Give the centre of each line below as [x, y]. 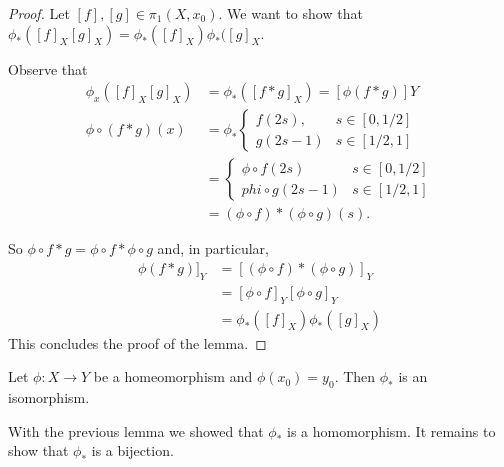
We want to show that [295, 13]
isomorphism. [49, 396]
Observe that [48, 68]
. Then [355, 376]
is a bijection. [132, 450]
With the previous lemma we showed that [136, 430]
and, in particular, [213, 248]
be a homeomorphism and [173, 376]
